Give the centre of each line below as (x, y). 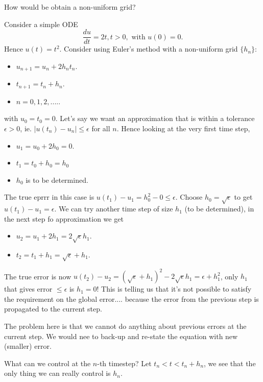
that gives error (28, 289)
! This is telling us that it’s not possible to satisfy (174, 289)
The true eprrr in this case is (49, 197)
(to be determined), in (219, 209)
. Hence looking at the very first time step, (183, 128)
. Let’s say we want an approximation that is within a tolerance (155, 118)
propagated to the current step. (53, 309)
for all (101, 128)
